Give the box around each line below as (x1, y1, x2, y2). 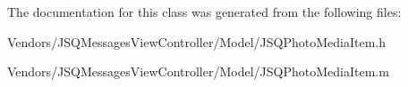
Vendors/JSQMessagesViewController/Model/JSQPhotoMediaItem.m (7, 62, 389, 81)
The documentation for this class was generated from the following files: (7, 3, 402, 20)
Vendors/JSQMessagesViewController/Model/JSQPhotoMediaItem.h (7, 32, 386, 51)
